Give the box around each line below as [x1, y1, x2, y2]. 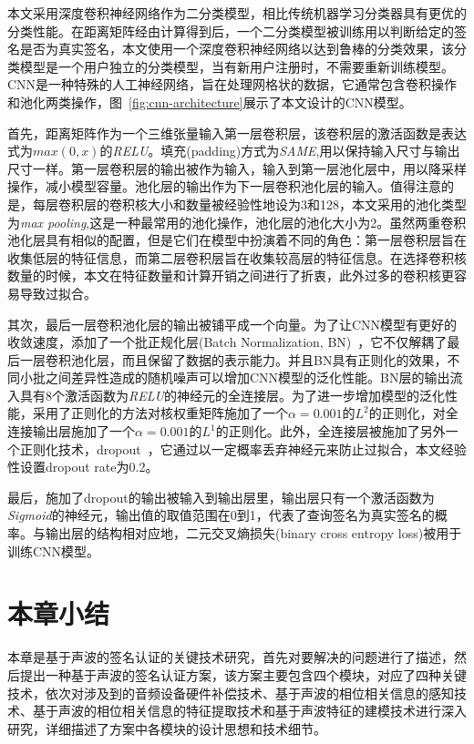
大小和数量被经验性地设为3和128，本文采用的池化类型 [147, 194, 467, 213]
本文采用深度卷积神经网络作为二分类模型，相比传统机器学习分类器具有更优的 [7, 4, 467, 22]
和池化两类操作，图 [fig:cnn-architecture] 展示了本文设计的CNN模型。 [7, 92, 412, 111]
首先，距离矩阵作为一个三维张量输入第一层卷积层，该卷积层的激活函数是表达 [7, 123, 467, 142]
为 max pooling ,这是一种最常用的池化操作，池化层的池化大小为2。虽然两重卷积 [7, 212, 467, 231]
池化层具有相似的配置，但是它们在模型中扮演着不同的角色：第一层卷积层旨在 [7, 230, 467, 250]
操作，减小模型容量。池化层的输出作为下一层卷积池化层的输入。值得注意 [7, 177, 441, 196]
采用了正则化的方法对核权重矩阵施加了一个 [32, 403, 288, 423]
